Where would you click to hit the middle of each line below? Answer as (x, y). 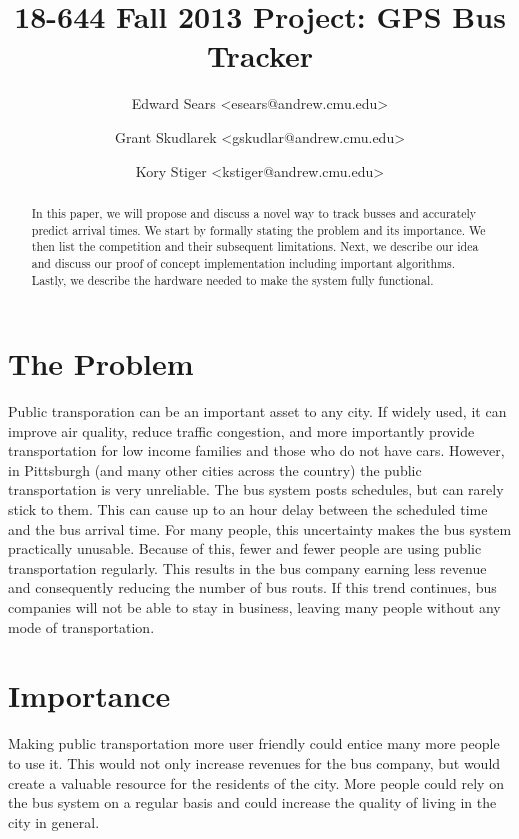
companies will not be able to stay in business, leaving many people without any (254, 607)
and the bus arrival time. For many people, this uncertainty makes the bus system (260, 528)
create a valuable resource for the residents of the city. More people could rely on (256, 782)
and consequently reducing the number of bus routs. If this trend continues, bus (252, 587)
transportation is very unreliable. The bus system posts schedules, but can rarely (256, 489)
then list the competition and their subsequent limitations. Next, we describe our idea (255, 246)
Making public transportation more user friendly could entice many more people (254, 743)
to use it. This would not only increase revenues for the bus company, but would (254, 762)
